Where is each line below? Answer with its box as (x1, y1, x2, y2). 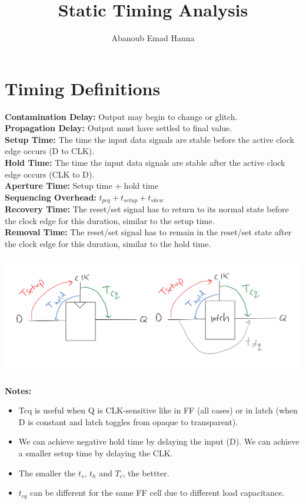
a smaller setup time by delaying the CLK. (18, 446, 173, 459)
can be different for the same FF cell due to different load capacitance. (29, 486, 285, 499)
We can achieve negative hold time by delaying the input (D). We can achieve (18, 435, 300, 448)
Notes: (5, 384, 32, 396)
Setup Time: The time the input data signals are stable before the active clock (5, 133, 294, 145)
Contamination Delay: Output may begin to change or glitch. (5, 110, 238, 122)
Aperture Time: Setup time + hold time (5, 179, 159, 192)
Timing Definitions (5, 76, 161, 100)
